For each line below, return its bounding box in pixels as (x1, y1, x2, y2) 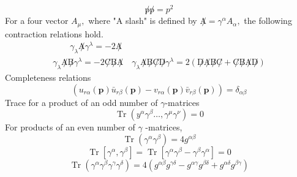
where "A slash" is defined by (88, 14, 197, 27)
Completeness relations (5, 70, 91, 83)
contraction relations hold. (5, 27, 103, 40)
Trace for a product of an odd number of (5, 96, 158, 108)
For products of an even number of (5, 121, 135, 134)
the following (244, 14, 292, 27)
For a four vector (5, 14, 69, 27)
